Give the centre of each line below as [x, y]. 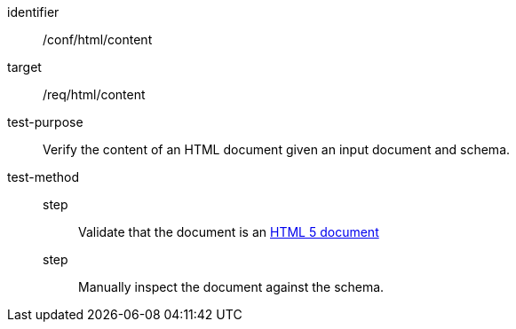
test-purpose [45, 122]
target [24, 67]
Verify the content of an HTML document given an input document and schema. [277, 149]
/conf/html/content [98, 39]
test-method [43, 177]
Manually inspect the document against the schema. [231, 287]
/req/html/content [94, 94]
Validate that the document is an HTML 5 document [229, 232]
